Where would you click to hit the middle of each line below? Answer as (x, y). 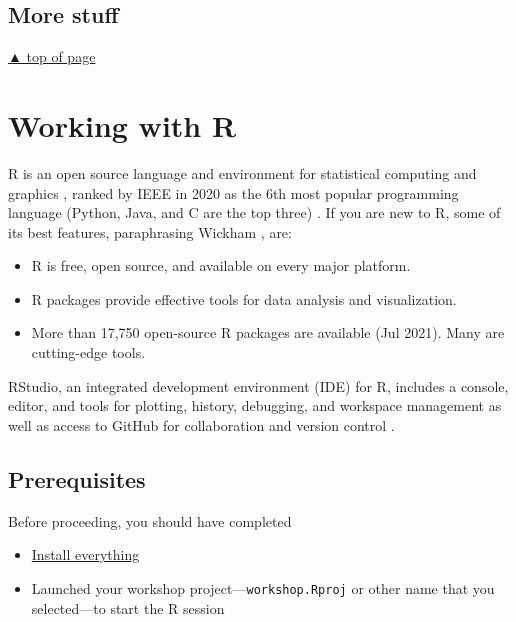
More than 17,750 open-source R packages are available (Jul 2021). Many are (268, 332)
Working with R (122, 124)
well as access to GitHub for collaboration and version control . (201, 424)
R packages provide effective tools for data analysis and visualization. (244, 298)
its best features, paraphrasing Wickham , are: (150, 231)
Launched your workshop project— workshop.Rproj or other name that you (263, 587)
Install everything (85, 554)
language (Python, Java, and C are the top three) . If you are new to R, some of (254, 212)
